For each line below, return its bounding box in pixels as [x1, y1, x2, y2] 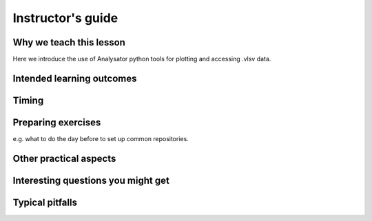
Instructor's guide [12, 10, 118, 25]
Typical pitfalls [12, 196, 77, 208]
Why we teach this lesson [12, 36, 125, 48]
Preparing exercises [12, 116, 101, 128]
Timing [12, 94, 44, 106]
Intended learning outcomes [12, 72, 137, 84]
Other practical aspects [12, 152, 116, 165]
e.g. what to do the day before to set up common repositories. [12, 135, 189, 143]
